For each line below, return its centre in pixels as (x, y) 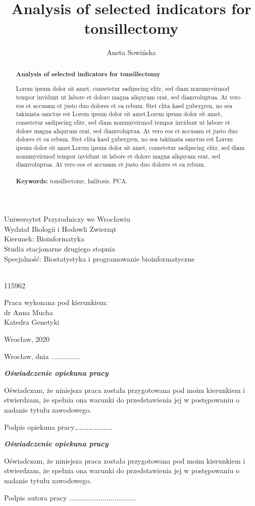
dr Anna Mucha (29, 312)
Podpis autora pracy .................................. (70, 497)
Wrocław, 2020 (27, 339)
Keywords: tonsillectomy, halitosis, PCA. (72, 181)
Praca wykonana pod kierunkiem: (56, 302)
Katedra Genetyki (32, 322)
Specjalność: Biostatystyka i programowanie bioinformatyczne (99, 258)
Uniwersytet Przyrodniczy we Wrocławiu (67, 219)
